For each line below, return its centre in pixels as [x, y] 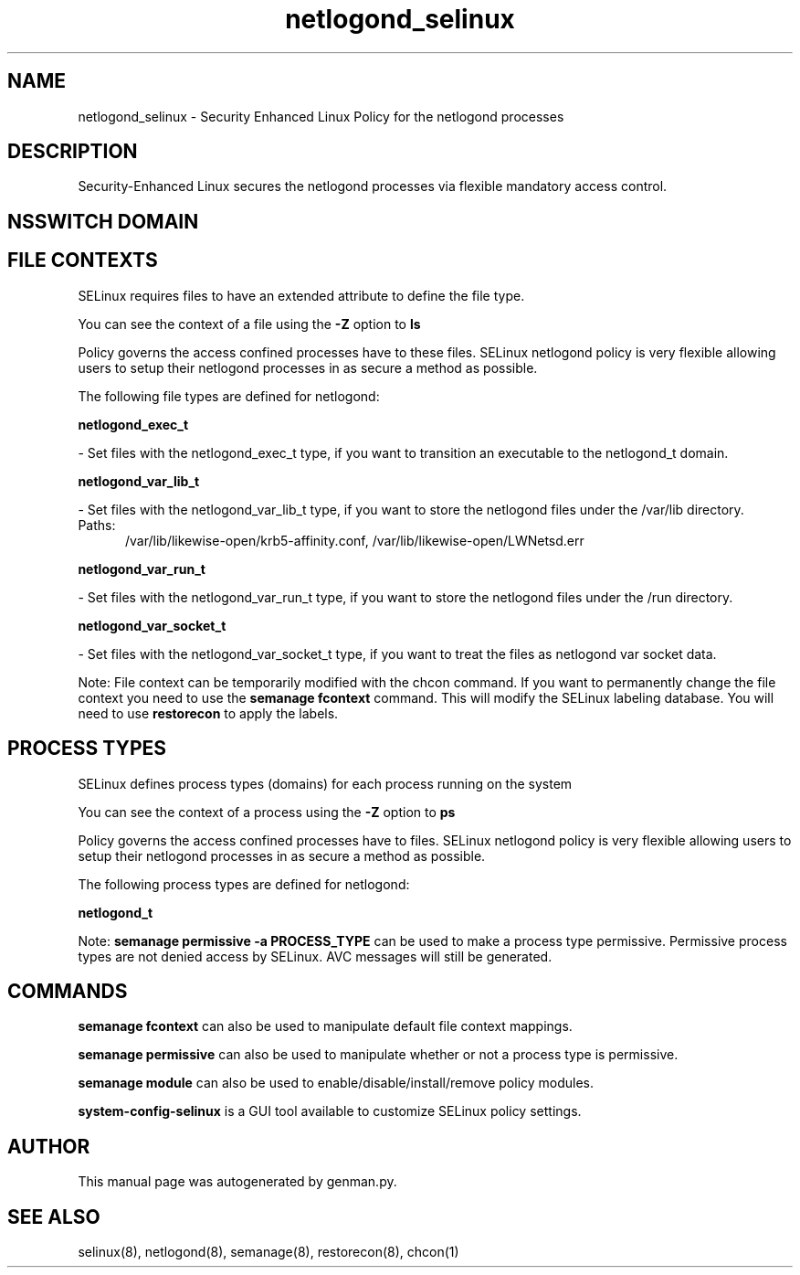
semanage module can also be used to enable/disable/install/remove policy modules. [336, 1083]
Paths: [97, 525]
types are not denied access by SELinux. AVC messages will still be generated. [315, 956]
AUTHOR [49, 1146]
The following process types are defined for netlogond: [244, 884]
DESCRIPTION [73, 152]
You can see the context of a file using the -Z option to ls [249, 324]
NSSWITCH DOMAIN [103, 221]
